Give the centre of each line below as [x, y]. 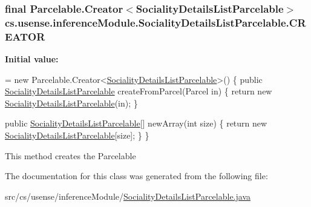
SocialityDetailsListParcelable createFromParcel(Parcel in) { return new [139, 91]
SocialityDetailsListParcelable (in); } [71, 103]
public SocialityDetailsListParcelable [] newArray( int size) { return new [136, 123]
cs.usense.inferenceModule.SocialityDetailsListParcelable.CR [155, 22]
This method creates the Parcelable [70, 155]
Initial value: [32, 59]
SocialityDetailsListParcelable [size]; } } [77, 135]
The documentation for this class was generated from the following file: [136, 176]
